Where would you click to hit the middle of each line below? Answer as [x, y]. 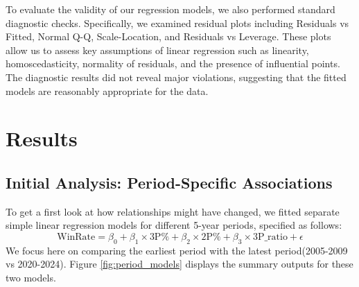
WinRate [76, 237]
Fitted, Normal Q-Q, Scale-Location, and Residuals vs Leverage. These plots [168, 36]
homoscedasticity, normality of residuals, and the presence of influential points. [173, 63]
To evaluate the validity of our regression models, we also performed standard [170, 9]
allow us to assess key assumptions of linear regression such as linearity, [157, 50]
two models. [31, 277]
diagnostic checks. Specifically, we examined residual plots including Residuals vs [177, 23]
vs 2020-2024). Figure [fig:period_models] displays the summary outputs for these [179, 264]
